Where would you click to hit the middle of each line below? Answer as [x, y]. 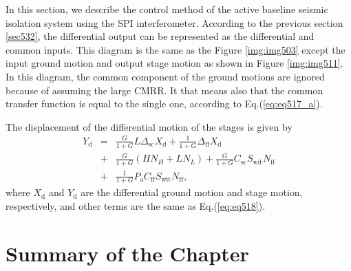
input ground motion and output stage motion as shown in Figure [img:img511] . [174, 63]
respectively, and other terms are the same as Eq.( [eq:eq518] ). [136, 206]
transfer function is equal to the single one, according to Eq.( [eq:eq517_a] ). [164, 104]
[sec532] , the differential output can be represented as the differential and [160, 36]
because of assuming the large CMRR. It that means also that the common [164, 90]
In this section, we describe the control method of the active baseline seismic [167, 9]
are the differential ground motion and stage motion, [192, 192]
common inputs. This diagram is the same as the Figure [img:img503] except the [175, 49]
